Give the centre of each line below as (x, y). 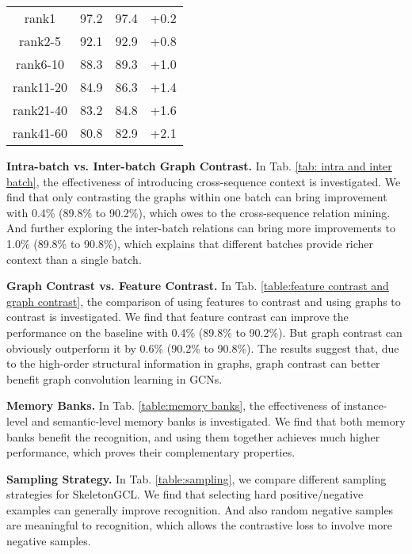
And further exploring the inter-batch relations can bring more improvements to (201, 228)
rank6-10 (40, 64)
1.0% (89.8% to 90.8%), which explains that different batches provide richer (190, 243)
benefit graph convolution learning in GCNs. (114, 378)
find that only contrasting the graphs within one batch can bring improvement (197, 197)
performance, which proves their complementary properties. (151, 452)
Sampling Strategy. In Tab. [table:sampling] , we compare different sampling (196, 478)
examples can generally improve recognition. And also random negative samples (200, 509)
